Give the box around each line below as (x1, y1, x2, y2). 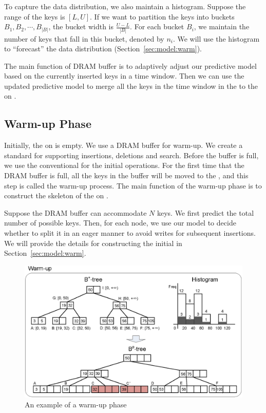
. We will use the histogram (173, 33, 260, 44)
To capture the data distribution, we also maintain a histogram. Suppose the (4, 1, 246, 11)
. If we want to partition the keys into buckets (90, 11, 235, 22)
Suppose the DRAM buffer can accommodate (4, 207, 147, 218)
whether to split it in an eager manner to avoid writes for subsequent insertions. (4, 228, 256, 238)
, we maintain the (194, 21, 250, 32)
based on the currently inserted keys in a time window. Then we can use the (4, 70, 244, 81)
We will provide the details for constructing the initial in (4, 237, 182, 248)
